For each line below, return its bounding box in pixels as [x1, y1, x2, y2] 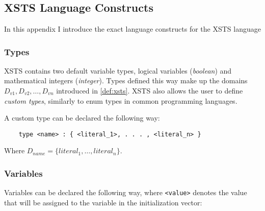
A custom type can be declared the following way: [4, 112, 160, 123]
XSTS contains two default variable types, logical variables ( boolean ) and [4, 65, 232, 76]
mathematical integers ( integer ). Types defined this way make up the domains [4, 75, 248, 86]
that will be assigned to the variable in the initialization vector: [4, 197, 202, 207]
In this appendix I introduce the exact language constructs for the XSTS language [4, 24, 261, 34]
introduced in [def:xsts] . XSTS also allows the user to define [56, 85, 243, 96]
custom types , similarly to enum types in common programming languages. [4, 95, 237, 106]
